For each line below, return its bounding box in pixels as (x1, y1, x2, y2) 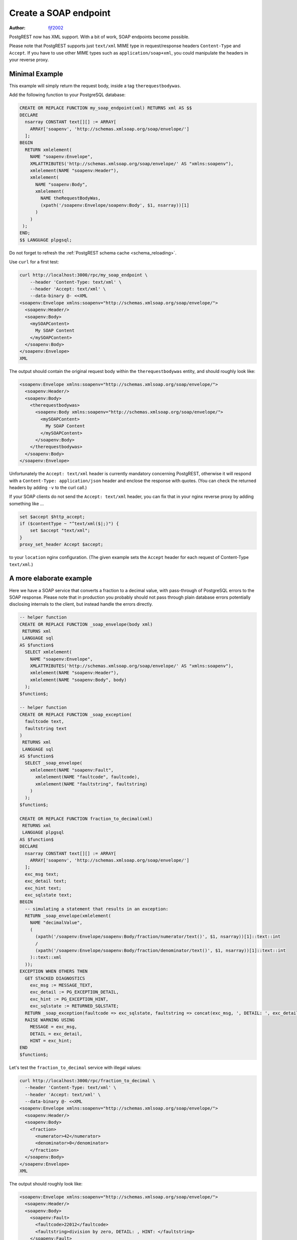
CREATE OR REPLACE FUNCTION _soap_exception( (19, 712, 132, 717)
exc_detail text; (25, 878, 67, 884)
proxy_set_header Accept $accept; (19, 542, 103, 548)
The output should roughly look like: (9, 1180, 83, 1186)
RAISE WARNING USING (25, 1017, 75, 1023)
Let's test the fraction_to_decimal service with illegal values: (9, 1064, 142, 1070)
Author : (9, 25, 26, 31)
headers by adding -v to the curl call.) (9, 484, 87, 491)
